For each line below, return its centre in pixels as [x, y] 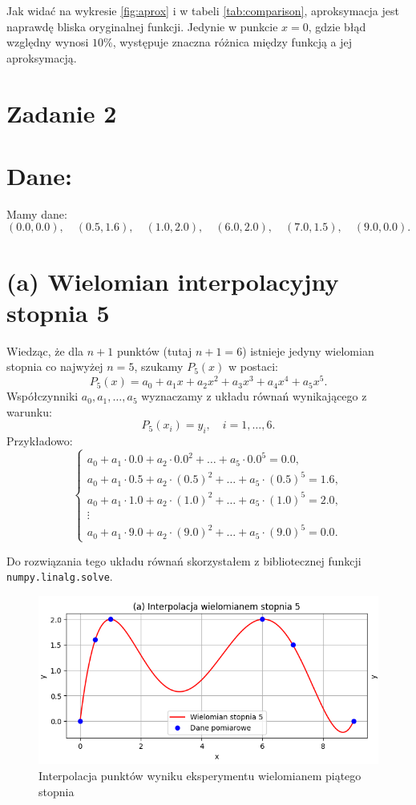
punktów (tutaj [154, 350]
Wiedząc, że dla [45, 350]
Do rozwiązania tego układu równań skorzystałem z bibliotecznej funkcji [184, 560]
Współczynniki [42, 396]
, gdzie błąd [337, 26]
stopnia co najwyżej [55, 366]
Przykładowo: [40, 441]
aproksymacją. [42, 57]
